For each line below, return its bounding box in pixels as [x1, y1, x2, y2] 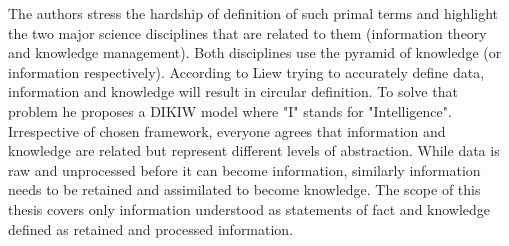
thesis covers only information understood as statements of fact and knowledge [8, 198, 491, 219]
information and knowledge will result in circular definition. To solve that [8, 81, 458, 102]
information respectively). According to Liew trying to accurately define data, [8, 61, 485, 82]
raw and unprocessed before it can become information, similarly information [8, 159, 481, 180]
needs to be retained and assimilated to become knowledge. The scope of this [8, 179, 481, 200]
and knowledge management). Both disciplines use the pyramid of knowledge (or [8, 42, 502, 63]
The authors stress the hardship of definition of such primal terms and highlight [8, 3, 498, 23]
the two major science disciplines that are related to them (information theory [8, 22, 487, 43]
